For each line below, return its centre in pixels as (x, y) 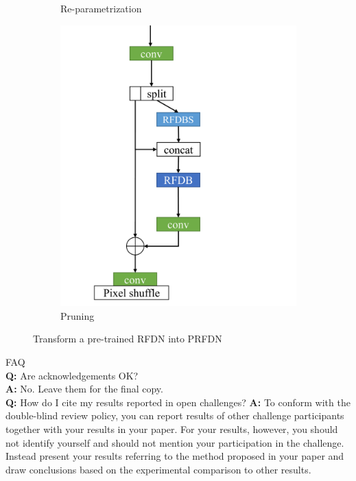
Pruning (78, 315)
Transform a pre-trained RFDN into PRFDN (128, 339)
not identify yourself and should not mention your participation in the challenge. (175, 442)
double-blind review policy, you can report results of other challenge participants (175, 415)
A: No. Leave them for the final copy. (84, 389)
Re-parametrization (101, 8)
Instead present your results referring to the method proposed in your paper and (175, 456)
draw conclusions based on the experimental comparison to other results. (158, 469)
